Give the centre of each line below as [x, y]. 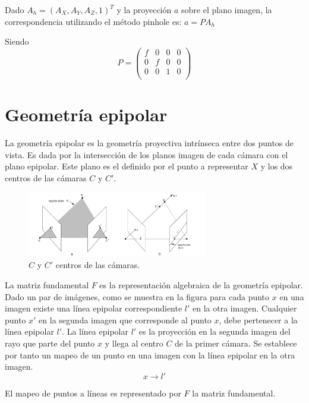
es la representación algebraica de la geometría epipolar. [201, 285]
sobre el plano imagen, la [227, 10]
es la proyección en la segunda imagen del [215, 331]
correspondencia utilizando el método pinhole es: [93, 21]
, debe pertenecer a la [258, 319]
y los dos [277, 166]
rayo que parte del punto [50, 343]
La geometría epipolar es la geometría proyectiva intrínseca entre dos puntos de [149, 143]
